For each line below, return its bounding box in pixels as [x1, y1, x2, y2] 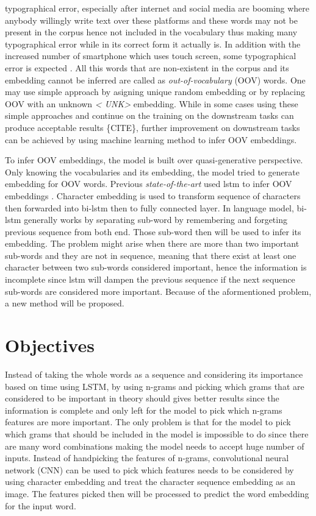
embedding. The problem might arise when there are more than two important [5, 237, 300, 250]
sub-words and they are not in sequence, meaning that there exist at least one [5, 249, 296, 261]
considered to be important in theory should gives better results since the [5, 392, 279, 405]
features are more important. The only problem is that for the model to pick [5, 415, 291, 428]
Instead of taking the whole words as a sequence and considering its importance [5, 367, 303, 380]
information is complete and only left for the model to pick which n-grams [5, 403, 282, 416]
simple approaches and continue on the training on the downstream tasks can [5, 109, 294, 122]
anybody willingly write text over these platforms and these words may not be [5, 13, 298, 26]
